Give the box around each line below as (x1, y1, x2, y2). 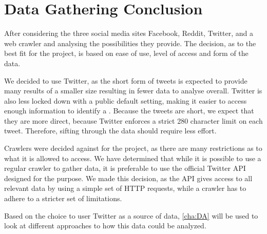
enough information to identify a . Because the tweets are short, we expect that (4, 105, 254, 116)
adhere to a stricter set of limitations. (4, 193, 122, 204)
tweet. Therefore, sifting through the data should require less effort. (4, 125, 217, 136)
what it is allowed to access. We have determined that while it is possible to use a (4, 152, 261, 163)
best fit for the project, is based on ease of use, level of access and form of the (4, 48, 249, 59)
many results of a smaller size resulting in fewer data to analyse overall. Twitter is (4, 85, 262, 96)
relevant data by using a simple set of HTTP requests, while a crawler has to (4, 183, 246, 193)
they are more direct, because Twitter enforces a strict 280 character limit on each (4, 115, 263, 126)
